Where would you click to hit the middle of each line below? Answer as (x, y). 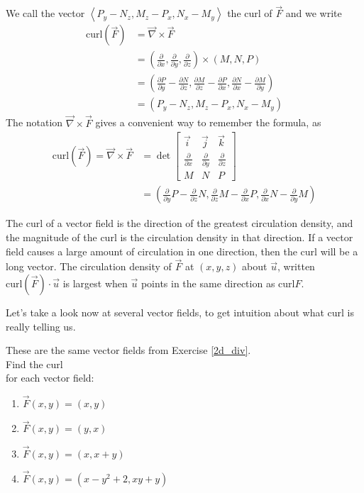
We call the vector (45, 13)
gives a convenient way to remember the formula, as (208, 122)
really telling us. (41, 326)
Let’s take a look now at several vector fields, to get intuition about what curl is (180, 312)
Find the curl (34, 364)
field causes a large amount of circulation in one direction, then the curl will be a (182, 251)
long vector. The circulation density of (89, 266)
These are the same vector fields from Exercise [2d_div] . (128, 350)
